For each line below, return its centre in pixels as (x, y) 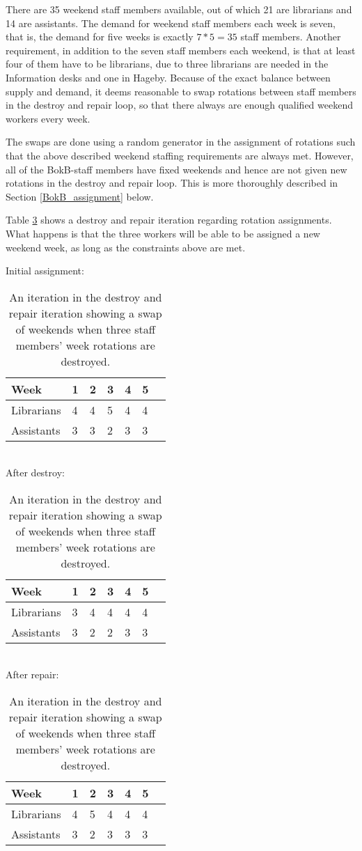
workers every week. (48, 118)
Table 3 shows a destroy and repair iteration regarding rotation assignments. (169, 220)
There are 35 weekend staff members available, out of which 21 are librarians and (179, 9)
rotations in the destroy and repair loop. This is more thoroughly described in (172, 183)
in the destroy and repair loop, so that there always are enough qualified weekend (179, 105)
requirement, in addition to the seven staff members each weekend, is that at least (181, 50)
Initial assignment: (45, 271)
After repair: (32, 674)
